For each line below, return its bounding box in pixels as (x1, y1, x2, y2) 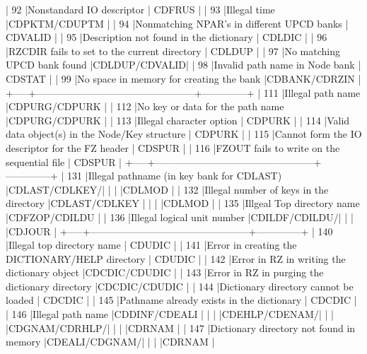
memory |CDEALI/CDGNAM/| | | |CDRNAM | (6, 334, 215, 349)
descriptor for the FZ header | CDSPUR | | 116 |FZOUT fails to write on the (6, 140, 340, 155)
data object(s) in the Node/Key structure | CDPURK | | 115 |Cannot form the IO (6, 126, 362, 141)
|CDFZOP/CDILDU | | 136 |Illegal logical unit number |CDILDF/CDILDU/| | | (6, 209, 354, 224)
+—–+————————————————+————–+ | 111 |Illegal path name (6, 85, 361, 100)
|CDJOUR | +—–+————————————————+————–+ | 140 (6, 223, 333, 238)
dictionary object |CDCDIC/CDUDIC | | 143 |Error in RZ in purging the (6, 265, 324, 280)
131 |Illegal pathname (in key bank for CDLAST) (67, 168, 282, 183)
